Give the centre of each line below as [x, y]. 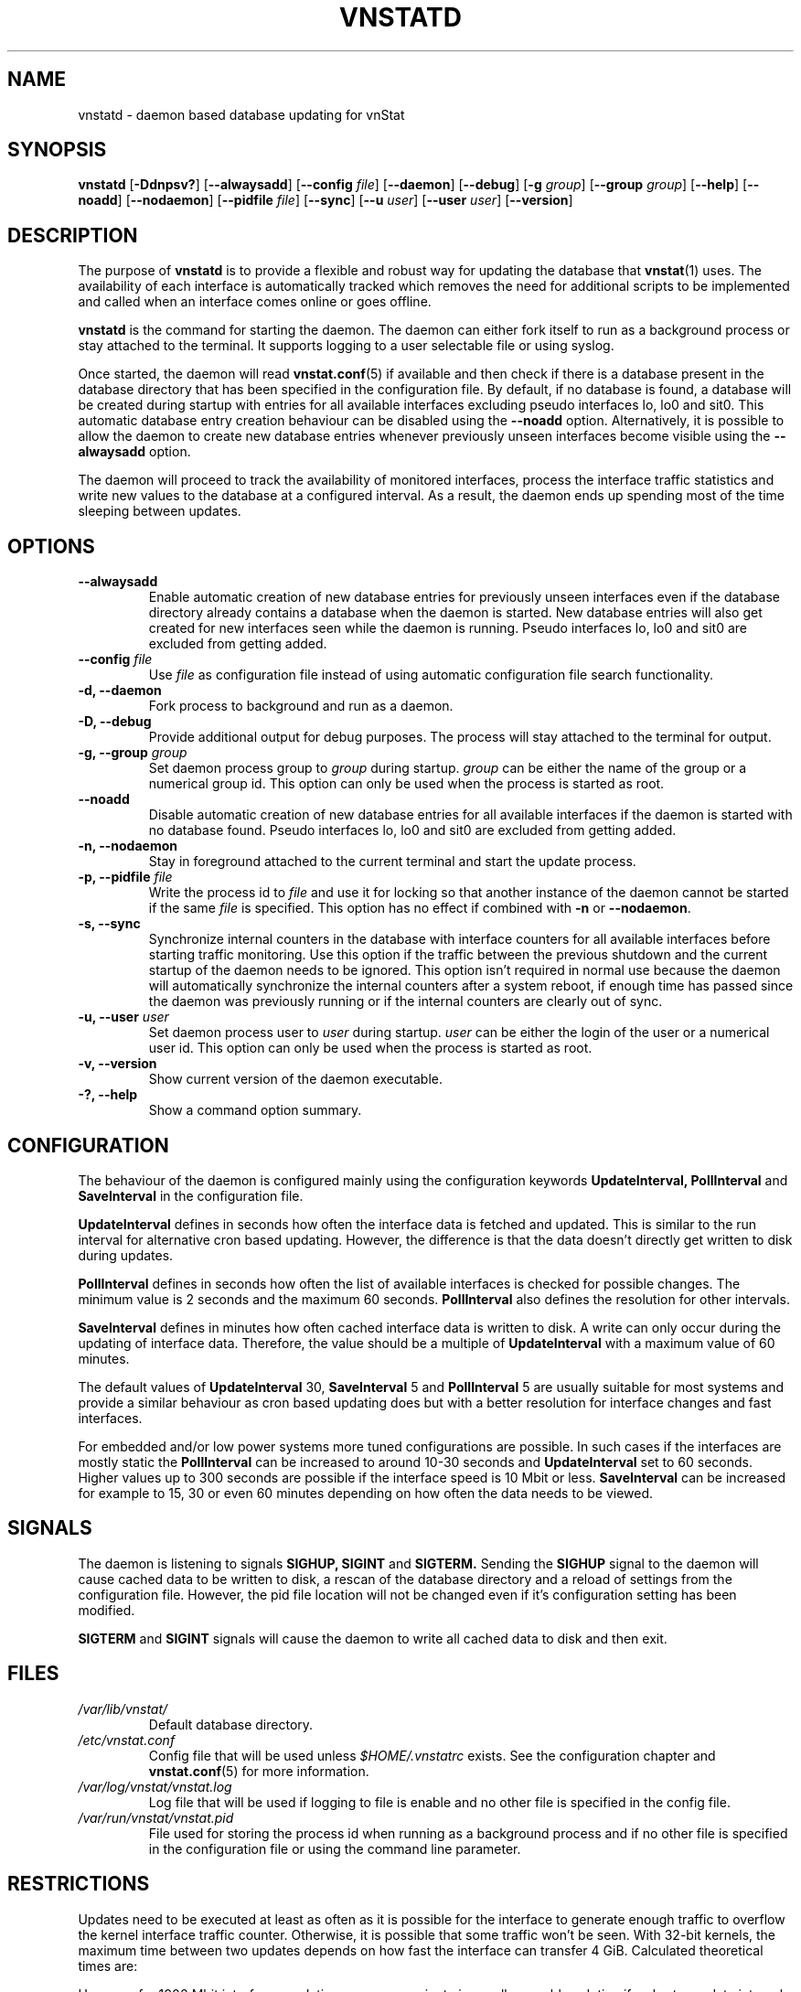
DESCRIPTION [73, 235]
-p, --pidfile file [125, 877]
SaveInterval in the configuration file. [191, 1195]
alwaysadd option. [134, 452]
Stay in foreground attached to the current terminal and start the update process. [392, 862]
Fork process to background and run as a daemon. [301, 706]
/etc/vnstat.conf [127, 1740]
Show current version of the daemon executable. [295, 1079]
